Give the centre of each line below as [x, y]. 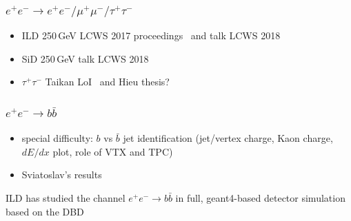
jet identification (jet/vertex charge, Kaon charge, [228, 138]
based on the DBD [45, 211]
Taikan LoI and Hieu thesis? [107, 82]
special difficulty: [57, 138]
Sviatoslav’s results [62, 175]
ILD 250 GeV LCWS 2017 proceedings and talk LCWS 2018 [151, 35]
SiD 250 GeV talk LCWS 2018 [85, 58]
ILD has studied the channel [66, 198]
